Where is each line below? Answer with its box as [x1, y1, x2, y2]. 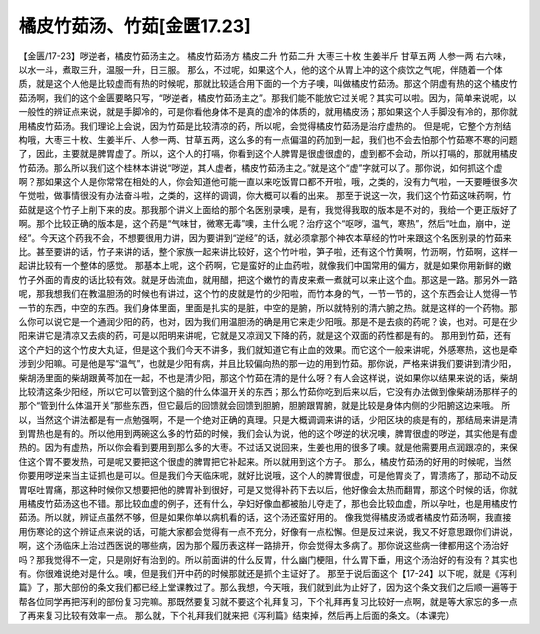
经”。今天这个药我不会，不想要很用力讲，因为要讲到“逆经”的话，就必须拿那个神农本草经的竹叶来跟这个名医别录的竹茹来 [18, 231, 512, 244]
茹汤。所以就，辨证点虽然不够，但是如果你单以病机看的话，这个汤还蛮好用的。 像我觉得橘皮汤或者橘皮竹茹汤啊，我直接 [18, 511, 512, 524]
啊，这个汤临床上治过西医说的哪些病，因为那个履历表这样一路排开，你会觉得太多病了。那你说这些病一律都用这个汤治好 [18, 540, 509, 552]
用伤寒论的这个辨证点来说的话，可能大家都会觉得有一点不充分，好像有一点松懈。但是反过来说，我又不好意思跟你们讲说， [18, 525, 518, 537]
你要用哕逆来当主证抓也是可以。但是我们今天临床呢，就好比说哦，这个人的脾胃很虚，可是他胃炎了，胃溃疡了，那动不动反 [18, 470, 518, 482]
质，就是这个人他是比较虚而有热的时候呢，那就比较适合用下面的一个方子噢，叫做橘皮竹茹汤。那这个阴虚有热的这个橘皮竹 [18, 78, 518, 90]
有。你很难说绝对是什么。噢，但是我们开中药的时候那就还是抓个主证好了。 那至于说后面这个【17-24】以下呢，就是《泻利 [18, 568, 517, 579]
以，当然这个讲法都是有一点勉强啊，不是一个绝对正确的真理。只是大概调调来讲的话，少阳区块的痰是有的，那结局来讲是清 [18, 413, 518, 425]
